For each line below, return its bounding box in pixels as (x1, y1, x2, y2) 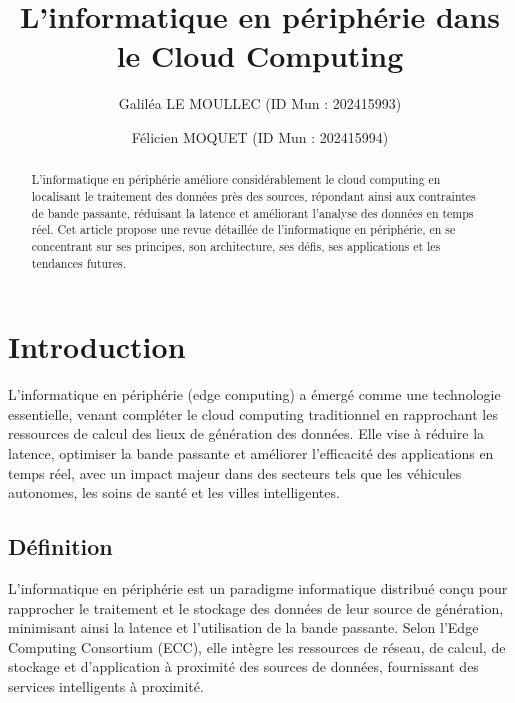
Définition (8, 531, 113, 562)
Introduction (8, 326, 186, 367)
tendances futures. (31, 254, 127, 271)
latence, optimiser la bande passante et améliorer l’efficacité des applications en (8, 442, 494, 463)
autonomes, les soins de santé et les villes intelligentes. (8, 482, 340, 503)
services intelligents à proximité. (8, 675, 204, 696)
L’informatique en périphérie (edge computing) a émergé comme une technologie (8, 384, 501, 405)
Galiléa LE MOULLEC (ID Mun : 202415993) (118, 93, 402, 114)
